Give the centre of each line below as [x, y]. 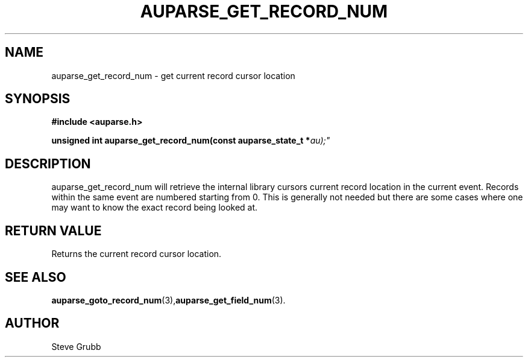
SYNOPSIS [38, 99]
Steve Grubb [76, 346]
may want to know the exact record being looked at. [155, 208]
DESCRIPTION [48, 164]
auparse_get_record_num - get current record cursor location [173, 75]
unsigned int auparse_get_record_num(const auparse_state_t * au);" [191, 141]
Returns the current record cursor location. [137, 254]
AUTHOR [32, 323]
